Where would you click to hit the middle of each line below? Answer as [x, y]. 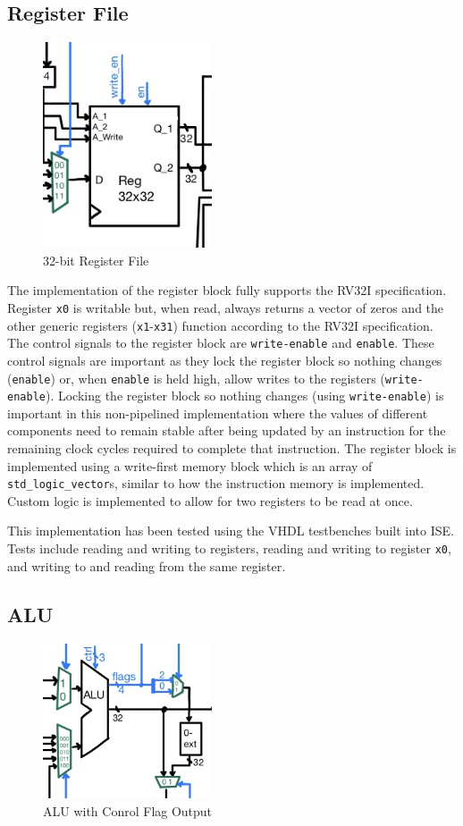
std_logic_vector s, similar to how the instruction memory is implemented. [216, 483]
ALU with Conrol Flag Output [128, 810]
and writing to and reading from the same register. [147, 565]
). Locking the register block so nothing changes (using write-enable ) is [244, 396]
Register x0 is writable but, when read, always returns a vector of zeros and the [226, 307]
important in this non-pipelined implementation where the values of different [218, 413]
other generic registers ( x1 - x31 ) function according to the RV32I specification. [220, 325]
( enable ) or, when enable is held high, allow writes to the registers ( [196, 378]
